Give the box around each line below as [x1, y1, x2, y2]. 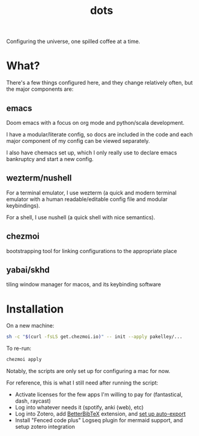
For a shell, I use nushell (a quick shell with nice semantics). [6, 213, 155, 221]
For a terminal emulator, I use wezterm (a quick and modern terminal [6, 189, 177, 196]
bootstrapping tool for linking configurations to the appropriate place [6, 247, 177, 254]
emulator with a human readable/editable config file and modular [6, 195, 168, 203]
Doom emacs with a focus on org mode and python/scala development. [6, 119, 184, 126]
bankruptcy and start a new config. [6, 155, 94, 162]
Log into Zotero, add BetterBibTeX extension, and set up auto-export [15, 410, 186, 418]
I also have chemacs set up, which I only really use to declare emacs [6, 149, 177, 156]
